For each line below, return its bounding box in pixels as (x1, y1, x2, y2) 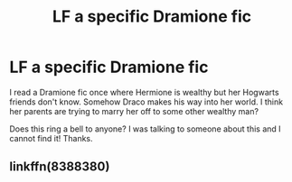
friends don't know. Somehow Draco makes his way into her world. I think (9, 96, 283, 107)
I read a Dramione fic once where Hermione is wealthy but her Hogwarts (9, 86, 279, 97)
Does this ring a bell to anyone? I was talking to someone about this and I (9, 123, 282, 134)
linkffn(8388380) (9, 159, 110, 175)
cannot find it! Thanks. (9, 132, 93, 143)
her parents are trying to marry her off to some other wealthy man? (9, 105, 259, 116)
